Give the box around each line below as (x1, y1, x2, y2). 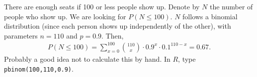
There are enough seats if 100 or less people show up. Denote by (4, 1, 200, 11)
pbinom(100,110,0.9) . (4, 63, 74, 74)
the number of (210, 1, 253, 11)
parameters (4, 30, 38, 40)
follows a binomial (182, 11, 238, 21)
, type (178, 53, 196, 64)
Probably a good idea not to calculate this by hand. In (4, 53, 171, 64)
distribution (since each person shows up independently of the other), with (4, 21, 231, 31)
